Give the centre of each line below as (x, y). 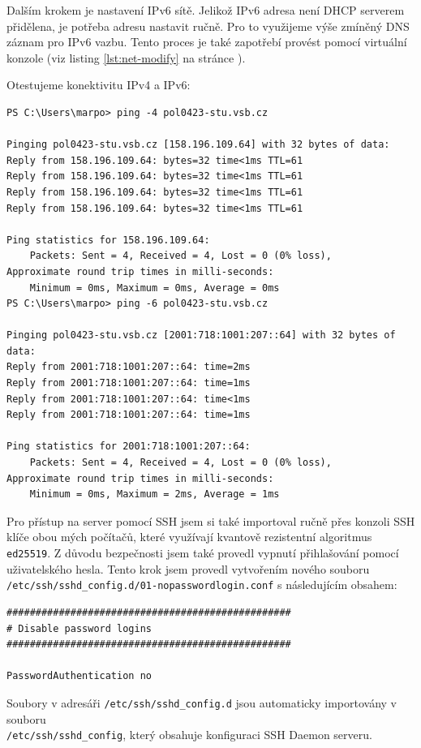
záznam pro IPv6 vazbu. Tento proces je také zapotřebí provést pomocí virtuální (207, 42)
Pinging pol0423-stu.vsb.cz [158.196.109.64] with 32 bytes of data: (198, 145)
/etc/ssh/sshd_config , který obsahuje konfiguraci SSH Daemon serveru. (189, 735)
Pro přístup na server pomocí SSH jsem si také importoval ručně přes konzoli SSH (211, 520)
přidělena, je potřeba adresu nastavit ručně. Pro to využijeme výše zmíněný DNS (208, 26)
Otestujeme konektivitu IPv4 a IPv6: (99, 85)
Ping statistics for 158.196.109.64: (108, 240)
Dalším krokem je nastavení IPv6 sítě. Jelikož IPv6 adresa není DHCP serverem (206, 10)
